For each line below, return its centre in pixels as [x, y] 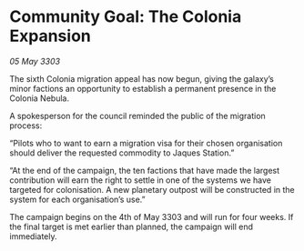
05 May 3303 [35, 61]
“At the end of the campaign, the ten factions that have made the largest [145, 170]
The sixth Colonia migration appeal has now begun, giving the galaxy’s [142, 78]
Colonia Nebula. [40, 98]
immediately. [33, 236]
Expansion [50, 36]
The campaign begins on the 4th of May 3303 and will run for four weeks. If [152, 216]
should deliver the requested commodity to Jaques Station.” [122, 153]
